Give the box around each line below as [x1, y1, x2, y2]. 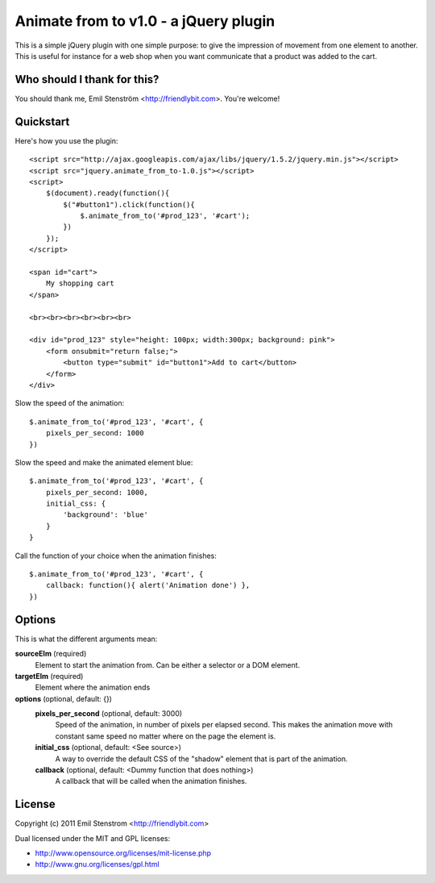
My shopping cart [45, 279, 114, 288]
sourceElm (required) [14, 649, 87, 659]
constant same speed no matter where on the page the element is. [55, 731, 276, 741]
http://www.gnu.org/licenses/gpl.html [35, 860, 160, 869]
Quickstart [14, 115, 70, 128]
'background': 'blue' [63, 510, 149, 519]
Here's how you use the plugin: [14, 135, 118, 145]
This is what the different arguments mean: [14, 634, 158, 644]
